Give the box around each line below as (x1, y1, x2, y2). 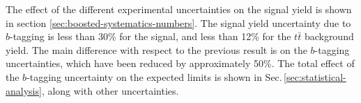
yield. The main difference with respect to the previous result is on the (6, 42, 307, 57)
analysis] (6, 83, 42, 97)
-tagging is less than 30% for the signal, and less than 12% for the (10, 29, 291, 44)
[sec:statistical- (284, 69, 346, 84)
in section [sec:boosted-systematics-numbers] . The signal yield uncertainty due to (6, 15, 351, 30)
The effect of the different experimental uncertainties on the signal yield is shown (6, 2, 352, 16)
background (304, 29, 354, 44)
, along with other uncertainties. (41, 83, 179, 97)
